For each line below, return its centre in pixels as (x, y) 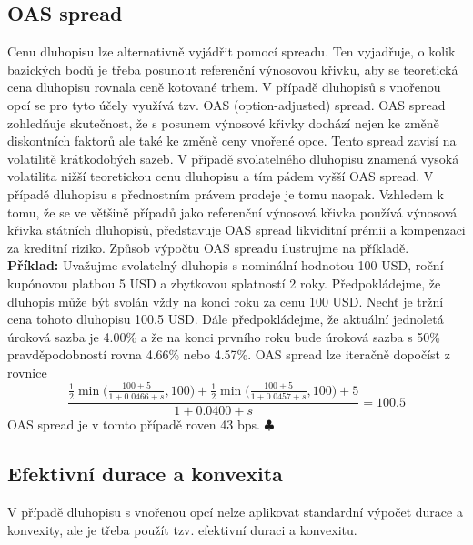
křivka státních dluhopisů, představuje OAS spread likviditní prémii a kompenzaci (236, 230)
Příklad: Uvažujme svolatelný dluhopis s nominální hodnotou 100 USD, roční (226, 265)
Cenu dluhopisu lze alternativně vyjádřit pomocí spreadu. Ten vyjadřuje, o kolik (231, 51)
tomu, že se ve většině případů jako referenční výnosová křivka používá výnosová (232, 212)
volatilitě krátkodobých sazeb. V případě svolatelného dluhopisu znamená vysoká (233, 158)
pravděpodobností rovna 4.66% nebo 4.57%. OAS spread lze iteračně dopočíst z (229, 354)
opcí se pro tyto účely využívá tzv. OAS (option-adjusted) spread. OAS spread (226, 104)
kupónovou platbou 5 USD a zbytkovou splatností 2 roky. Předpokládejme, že (224, 283)
